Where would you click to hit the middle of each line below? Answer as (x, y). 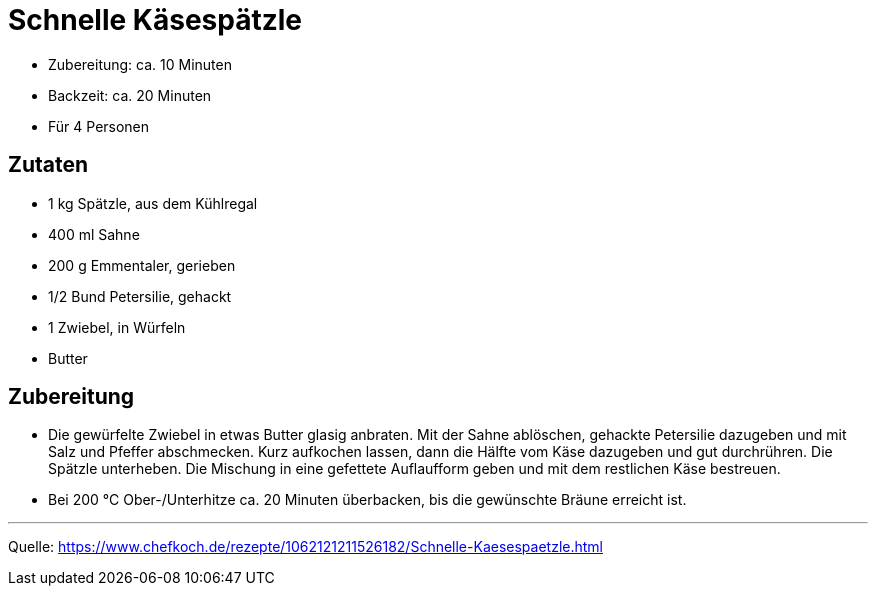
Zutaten (48, 165)
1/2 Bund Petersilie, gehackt (140, 296)
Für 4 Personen (99, 126)
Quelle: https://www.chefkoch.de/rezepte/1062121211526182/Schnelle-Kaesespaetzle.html (305, 547)
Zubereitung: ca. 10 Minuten (140, 64)
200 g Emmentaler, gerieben (142, 265)
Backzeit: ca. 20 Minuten (130, 95)
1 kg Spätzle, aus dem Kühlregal (153, 203)
